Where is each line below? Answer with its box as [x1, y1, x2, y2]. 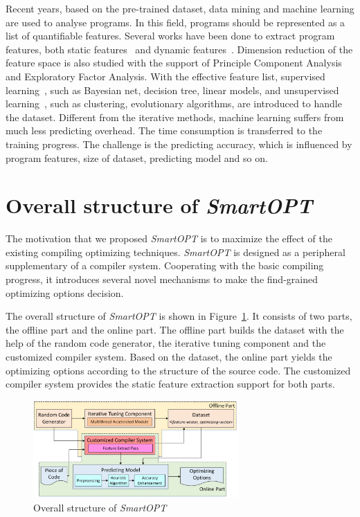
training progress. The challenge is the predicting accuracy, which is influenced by [6, 136, 352, 151]
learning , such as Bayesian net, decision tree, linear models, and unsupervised [6, 82, 339, 97]
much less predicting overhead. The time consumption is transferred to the [6, 123, 323, 138]
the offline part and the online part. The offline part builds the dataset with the [6, 322, 344, 336]
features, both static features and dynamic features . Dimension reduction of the [6, 42, 353, 56]
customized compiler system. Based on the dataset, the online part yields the [6, 350, 332, 363]
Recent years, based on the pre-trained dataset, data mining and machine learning [6, 1, 354, 15]
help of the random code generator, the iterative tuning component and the [6, 336, 326, 350]
